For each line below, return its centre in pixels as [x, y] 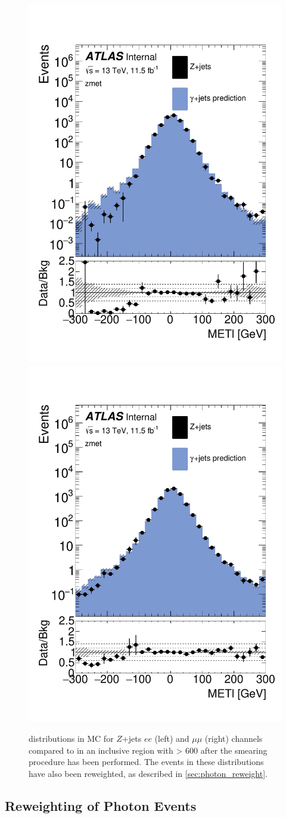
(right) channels [234, 739]
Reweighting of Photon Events [101, 805]
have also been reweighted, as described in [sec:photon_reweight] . [148, 773]
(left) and [172, 739]
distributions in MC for [71, 739]
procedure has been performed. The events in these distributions [146, 762]
